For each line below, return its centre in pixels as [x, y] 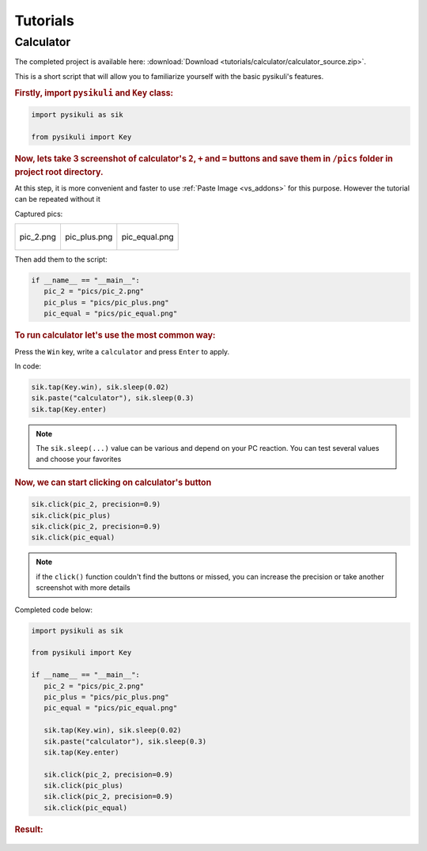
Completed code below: [53, 610]
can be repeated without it [57, 199]
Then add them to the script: [61, 259]
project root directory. [59, 172]
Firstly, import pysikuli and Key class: [94, 93]
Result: [29, 829]
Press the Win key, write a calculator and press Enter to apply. [122, 351]
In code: [28, 366]
